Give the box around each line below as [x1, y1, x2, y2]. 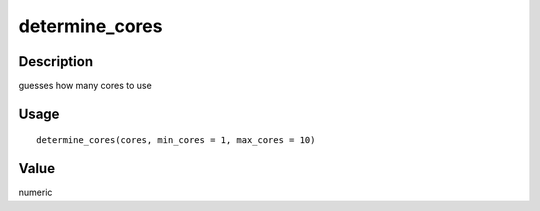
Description [18, 53, 94, 70]
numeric [18, 186, 53, 199]
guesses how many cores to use [18, 80, 152, 92]
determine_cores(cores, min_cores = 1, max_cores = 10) [36, 135, 316, 146]
